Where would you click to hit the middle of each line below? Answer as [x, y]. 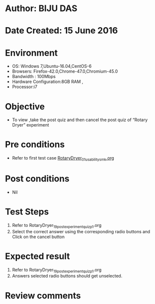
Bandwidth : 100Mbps [34, 77]
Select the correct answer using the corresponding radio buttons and [81, 231]
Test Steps [27, 212]
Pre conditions [35, 145]
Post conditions [37, 179]
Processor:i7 [25, 87]
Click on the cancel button [38, 237]
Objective [25, 106]
